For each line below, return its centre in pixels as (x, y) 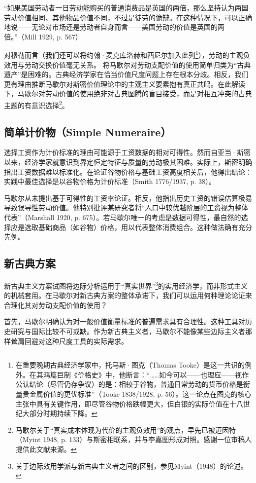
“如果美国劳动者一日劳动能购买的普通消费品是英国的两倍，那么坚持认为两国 (126, 7)
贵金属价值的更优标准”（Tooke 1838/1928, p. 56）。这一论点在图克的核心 (137, 394)
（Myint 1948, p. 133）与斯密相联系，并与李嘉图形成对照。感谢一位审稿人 (134, 439)
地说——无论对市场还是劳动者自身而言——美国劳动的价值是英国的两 (114, 27)
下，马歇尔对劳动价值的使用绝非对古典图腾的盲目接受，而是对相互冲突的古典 (128, 93)
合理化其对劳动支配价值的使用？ (56, 305)
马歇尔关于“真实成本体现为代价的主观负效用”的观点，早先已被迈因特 (126, 429)
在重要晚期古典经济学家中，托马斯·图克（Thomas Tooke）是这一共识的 (130, 365)
